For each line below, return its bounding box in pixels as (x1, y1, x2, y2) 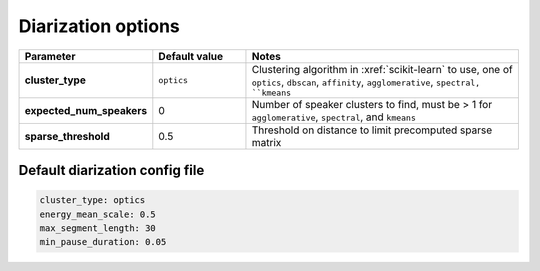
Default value (158, 49, 224, 63)
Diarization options (18, 15, 180, 37)
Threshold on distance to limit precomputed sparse (251, 123, 493, 137)
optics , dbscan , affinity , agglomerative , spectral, (251, 75, 481, 89)
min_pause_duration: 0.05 (39, 236, 167, 248)
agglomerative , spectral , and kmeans (251, 110, 417, 124)
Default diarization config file (18, 161, 205, 179)
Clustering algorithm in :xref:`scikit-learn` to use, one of (251, 62, 514, 76)
